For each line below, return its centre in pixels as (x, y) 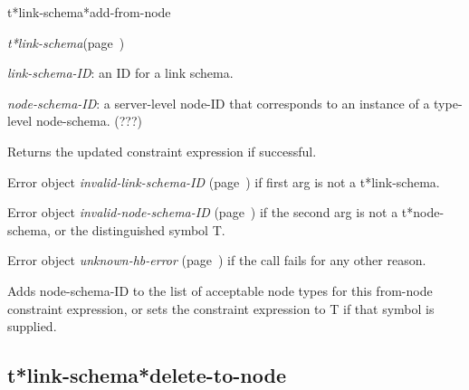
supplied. (32, 326)
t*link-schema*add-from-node (89, 12)
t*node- (423, 212)
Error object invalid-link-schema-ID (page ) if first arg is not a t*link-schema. (224, 181)
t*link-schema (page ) (66, 42)
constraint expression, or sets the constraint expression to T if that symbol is (221, 308)
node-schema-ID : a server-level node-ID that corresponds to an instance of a (219, 103)
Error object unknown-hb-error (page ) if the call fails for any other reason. (217, 260)
